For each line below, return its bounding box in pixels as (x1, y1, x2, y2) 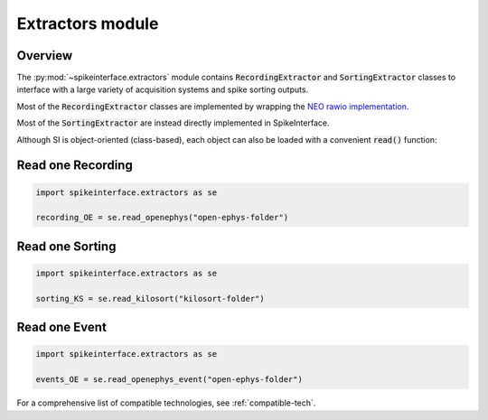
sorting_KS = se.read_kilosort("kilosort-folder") (35, 294, 266, 303)
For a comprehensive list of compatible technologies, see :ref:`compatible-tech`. (16, 397, 316, 408)
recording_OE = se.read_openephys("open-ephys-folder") (35, 212, 289, 223)
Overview (16, 48, 73, 63)
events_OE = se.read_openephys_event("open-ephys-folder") (35, 375, 303, 385)
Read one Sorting (16, 238, 117, 254)
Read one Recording (16, 158, 133, 173)
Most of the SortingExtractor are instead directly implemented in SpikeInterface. (16, 117, 330, 128)
